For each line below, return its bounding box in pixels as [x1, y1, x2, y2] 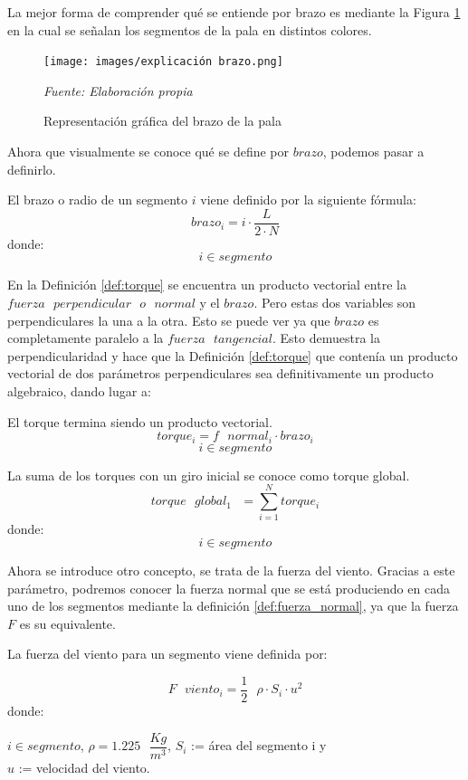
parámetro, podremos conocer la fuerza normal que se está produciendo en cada [7, 578, 450, 597]
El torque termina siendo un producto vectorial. [7, 412, 272, 431]
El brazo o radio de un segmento [7, 190, 188, 209]
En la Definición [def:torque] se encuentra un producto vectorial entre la [7, 275, 406, 294]
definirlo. [7, 159, 56, 178]
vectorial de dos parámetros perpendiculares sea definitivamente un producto [7, 364, 434, 383]
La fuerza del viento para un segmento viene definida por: [7, 644, 328, 663]
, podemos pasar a [322, 142, 425, 161]
